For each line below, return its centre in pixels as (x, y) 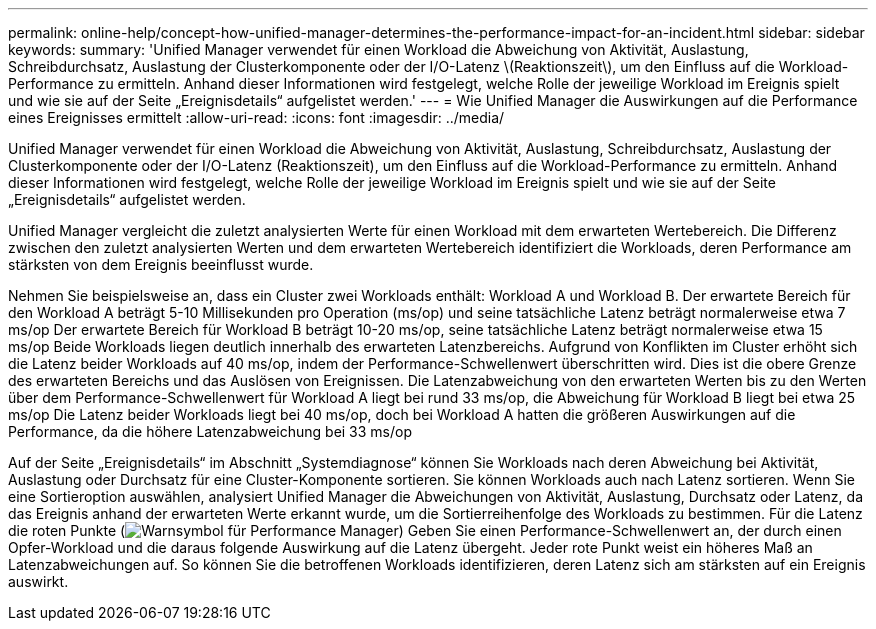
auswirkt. (38, 581)
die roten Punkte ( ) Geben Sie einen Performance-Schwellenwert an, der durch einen (425, 530)
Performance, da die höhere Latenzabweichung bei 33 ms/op (210, 431)
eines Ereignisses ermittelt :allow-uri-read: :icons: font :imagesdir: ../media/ (256, 117)
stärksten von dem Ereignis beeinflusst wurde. (161, 264)
